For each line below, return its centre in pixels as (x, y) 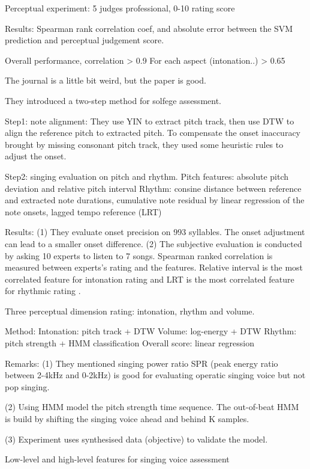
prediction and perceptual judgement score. (85, 40)
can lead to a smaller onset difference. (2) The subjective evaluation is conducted (154, 243)
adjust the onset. (36, 156)
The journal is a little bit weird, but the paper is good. (106, 80)
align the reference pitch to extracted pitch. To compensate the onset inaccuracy (153, 133)
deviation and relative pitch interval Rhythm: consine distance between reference (153, 188)
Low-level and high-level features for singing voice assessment (117, 459)
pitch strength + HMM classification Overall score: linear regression (130, 343)
